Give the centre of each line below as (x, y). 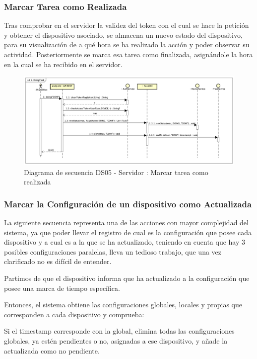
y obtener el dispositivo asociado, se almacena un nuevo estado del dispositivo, (123, 35)
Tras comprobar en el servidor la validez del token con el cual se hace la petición (127, 25)
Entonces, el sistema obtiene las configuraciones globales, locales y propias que (123, 305)
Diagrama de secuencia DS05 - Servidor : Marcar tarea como (116, 172)
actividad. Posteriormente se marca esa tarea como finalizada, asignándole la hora (128, 54)
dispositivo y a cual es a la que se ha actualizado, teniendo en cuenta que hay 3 (125, 242)
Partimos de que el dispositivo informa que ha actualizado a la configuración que (127, 278)
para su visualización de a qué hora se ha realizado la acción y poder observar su (127, 45)
